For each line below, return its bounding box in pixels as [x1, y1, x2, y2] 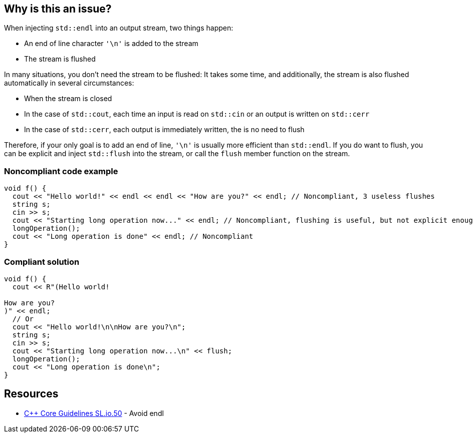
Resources [4, 387, 59, 400]
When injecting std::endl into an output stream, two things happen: [4, 24, 233, 33]
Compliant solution [4, 256, 80, 267]
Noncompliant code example [4, 166, 118, 176]
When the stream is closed [24, 94, 112, 103]
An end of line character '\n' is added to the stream [24, 39, 198, 48]
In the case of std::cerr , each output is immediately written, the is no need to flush [24, 125, 305, 134]
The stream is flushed [24, 55, 96, 64]
